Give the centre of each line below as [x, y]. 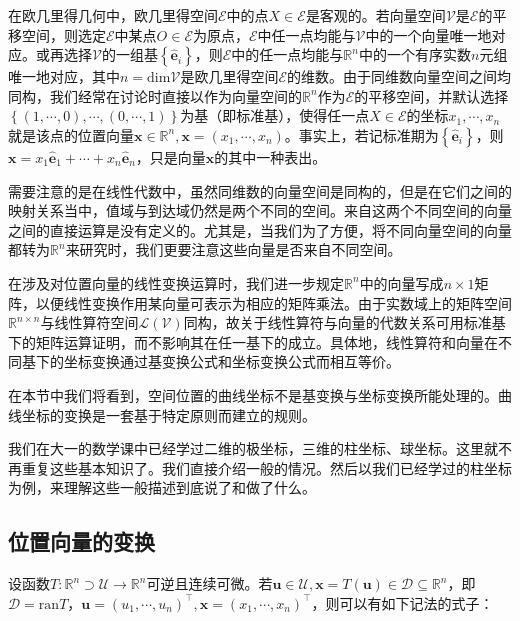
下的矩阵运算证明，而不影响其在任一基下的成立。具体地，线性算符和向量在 [253, 341]
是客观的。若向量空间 [375, 15]
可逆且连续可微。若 [209, 583]
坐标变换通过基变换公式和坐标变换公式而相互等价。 [231, 361]
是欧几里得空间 [229, 76]
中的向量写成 [401, 282]
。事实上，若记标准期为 [361, 134]
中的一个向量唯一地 [428, 34]
